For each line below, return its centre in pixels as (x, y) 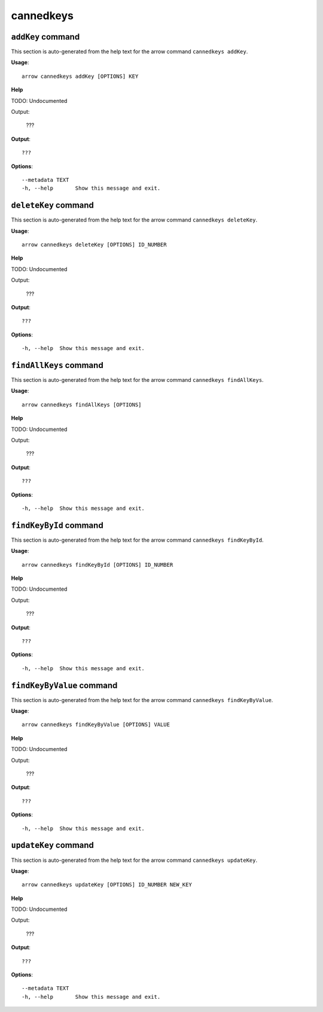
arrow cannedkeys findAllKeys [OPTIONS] (82, 405)
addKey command (45, 37)
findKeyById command (57, 525)
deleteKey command (52, 206)
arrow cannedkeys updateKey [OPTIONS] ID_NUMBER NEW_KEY (107, 885)
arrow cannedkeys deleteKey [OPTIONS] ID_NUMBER (94, 245)
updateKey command (52, 845)
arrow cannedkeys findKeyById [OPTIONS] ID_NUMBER (97, 565)
